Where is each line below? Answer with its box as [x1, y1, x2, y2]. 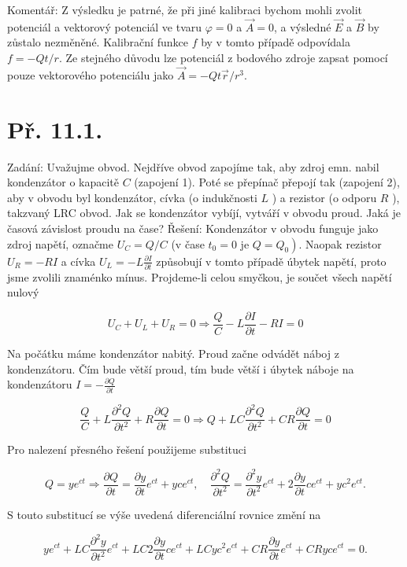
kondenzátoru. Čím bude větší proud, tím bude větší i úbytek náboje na [7, 360, 354, 377]
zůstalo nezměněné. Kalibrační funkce [7, 34, 188, 50]
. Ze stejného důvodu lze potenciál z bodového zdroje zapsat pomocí [58, 50, 388, 65]
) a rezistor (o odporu [272, 189, 377, 205]
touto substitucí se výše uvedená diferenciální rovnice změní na [17, 506, 321, 522]
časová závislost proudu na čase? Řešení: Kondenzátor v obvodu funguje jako [7, 219, 379, 236]
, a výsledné [274, 18, 331, 35]
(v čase [171, 235, 205, 252]
